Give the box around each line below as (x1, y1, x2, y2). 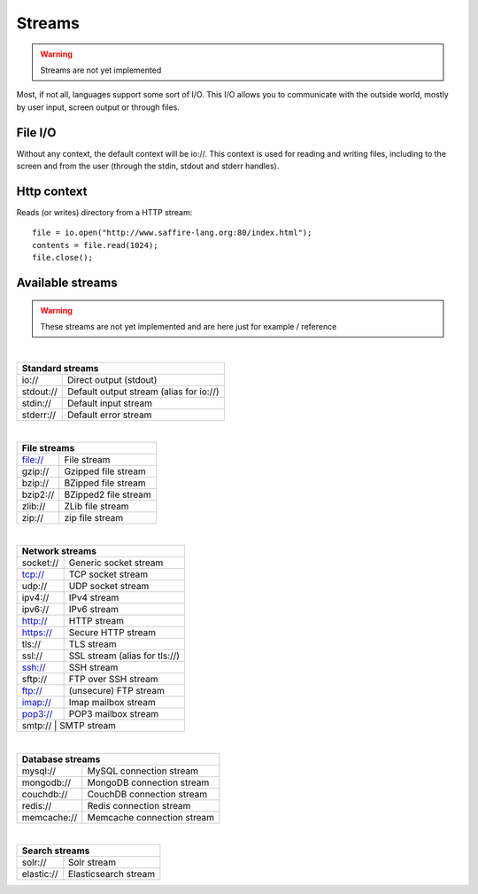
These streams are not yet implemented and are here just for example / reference (40, 321, 337, 331)
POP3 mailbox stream (68, 708, 159, 720)
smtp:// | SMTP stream (21, 719, 117, 732)
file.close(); (32, 253, 93, 263)
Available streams (16, 275, 119, 290)
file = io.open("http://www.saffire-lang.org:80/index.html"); (32, 228, 312, 238)
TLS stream (68, 638, 117, 650)
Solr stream (67, 856, 117, 868)
